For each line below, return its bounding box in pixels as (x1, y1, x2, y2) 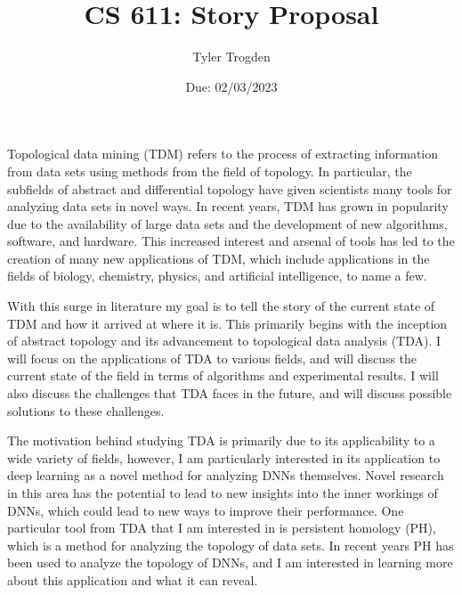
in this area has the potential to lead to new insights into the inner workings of (7, 484, 438, 501)
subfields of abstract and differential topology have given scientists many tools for (7, 179, 452, 198)
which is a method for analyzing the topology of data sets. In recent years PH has (7, 535, 454, 554)
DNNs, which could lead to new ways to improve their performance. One (7, 501, 404, 519)
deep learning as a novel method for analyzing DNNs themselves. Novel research (7, 466, 444, 485)
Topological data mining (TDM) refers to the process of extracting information (7, 144, 439, 163)
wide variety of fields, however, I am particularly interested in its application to (7, 448, 441, 467)
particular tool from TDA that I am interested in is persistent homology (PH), (7, 518, 436, 537)
